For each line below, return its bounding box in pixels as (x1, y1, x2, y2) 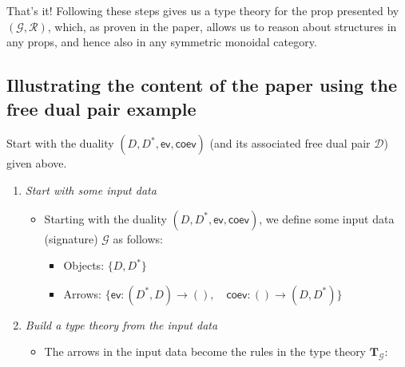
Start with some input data (25, 181, 157, 198)
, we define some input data (259, 210, 395, 227)
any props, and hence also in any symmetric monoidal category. (6, 34, 317, 50)
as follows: (113, 230, 163, 247)
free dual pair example (6, 96, 197, 120)
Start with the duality (6, 135, 114, 152)
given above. (6, 155, 67, 172)
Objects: (63, 257, 105, 274)
